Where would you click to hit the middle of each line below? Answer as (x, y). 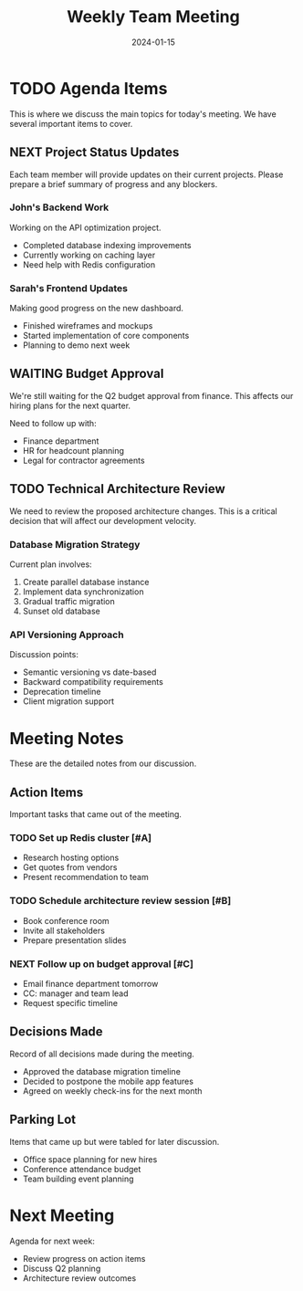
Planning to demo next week (76, 345)
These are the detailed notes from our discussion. (103, 763)
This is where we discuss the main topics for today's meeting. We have (143, 114)
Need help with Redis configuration (89, 264)
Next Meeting (62, 1215)
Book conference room (66, 920)
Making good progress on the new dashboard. (97, 309)
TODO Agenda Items (89, 88)
